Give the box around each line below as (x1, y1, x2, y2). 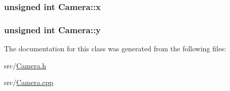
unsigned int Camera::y (4, 23, 101, 36)
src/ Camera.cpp (4, 77, 53, 87)
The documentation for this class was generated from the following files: (4, 43, 226, 54)
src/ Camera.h (4, 60, 46, 70)
